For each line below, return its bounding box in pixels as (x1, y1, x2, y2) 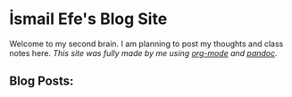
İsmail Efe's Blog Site (9, 9, 168, 29)
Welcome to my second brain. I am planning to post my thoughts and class (9, 38, 284, 49)
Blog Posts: (9, 74, 74, 89)
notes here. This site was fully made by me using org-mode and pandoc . (9, 47, 279, 58)
